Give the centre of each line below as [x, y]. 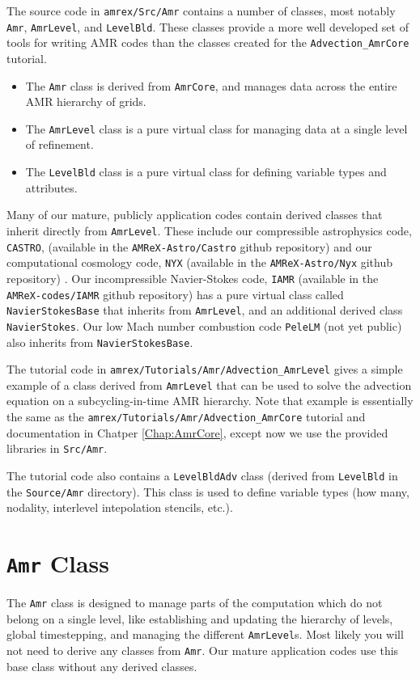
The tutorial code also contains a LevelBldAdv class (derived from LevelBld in [202, 475]
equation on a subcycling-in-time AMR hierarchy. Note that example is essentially [210, 401]
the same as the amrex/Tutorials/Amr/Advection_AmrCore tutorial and [186, 417]
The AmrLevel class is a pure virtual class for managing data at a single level [216, 128]
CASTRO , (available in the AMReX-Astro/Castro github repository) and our [189, 246]
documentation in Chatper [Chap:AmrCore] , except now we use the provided [197, 432]
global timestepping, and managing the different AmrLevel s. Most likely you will [205, 634]
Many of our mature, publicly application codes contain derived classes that [195, 215]
